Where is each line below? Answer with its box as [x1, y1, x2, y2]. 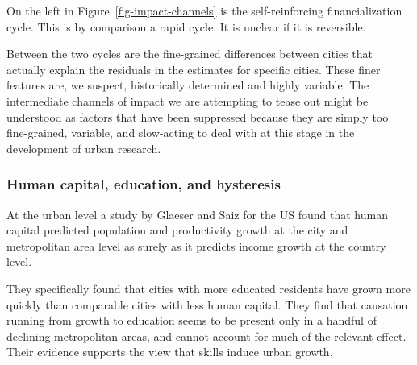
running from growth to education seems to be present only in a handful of [6, 312, 377, 329]
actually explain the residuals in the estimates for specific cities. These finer [6, 60, 381, 77]
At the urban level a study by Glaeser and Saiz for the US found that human [6, 205, 388, 222]
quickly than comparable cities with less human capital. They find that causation [6, 296, 408, 313]
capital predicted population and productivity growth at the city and [6, 222, 348, 238]
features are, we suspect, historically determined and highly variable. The [6, 77, 369, 93]
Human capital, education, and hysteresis [6, 174, 281, 194]
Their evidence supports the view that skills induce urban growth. [6, 343, 333, 360]
